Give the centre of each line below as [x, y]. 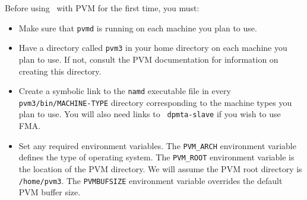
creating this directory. [60, 71]
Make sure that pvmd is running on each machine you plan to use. [138, 28]
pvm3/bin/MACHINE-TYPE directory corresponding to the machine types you [155, 102]
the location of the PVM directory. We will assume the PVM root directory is [160, 168]
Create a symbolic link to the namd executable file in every [125, 91]
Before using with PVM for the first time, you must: [102, 8]
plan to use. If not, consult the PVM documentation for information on [148, 59]
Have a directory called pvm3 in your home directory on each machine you [153, 48]
